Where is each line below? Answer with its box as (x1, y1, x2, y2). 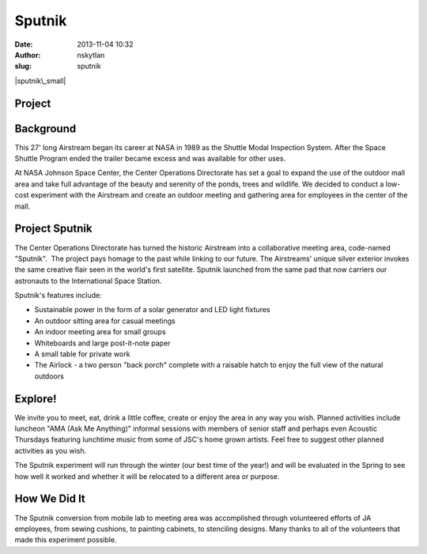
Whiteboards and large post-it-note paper (34, 338, 171, 348)
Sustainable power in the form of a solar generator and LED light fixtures (34, 305, 270, 315)
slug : (14, 62, 32, 71)
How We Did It (14, 492, 86, 506)
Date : (14, 40, 33, 49)
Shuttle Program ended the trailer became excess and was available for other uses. (14, 154, 286, 164)
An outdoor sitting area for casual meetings (34, 316, 176, 326)
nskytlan (77, 50, 105, 59)
